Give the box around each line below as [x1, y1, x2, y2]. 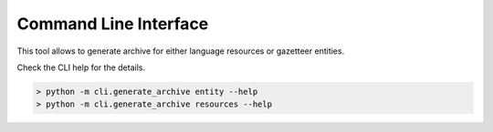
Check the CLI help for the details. [16, 62, 146, 73]
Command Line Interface [16, 14, 209, 34]
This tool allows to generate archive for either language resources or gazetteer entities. [16, 46, 345, 56]
